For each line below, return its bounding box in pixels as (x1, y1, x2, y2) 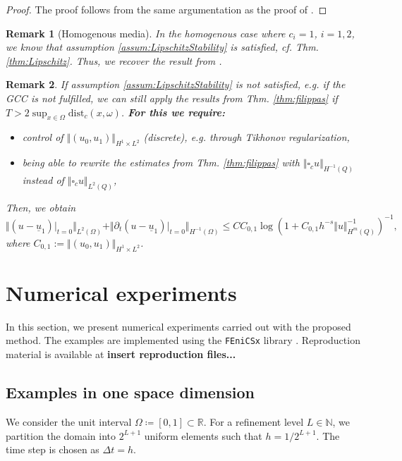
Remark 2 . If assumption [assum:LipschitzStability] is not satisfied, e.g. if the (6, 77, 346, 92)
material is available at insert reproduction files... (6, 347, 236, 362)
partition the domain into (6, 428, 116, 443)
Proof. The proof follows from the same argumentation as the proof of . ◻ (6, 2, 327, 16)
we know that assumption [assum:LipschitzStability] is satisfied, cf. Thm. (6, 39, 319, 54)
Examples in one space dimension (6, 381, 255, 403)
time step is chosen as (6, 442, 99, 457)
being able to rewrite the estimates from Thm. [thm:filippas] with (22, 155, 300, 170)
